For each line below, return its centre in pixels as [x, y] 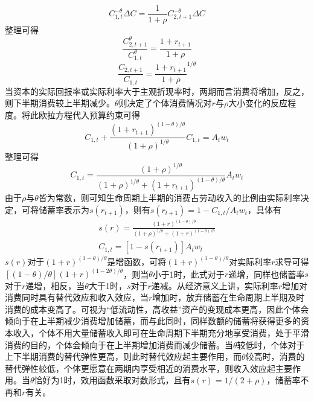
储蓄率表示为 [64, 209]
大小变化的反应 [258, 103]
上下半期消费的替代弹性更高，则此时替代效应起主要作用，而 [123, 356]
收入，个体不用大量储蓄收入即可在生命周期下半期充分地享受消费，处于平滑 [161, 333]
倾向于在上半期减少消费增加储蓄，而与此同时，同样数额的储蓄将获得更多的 [153, 321]
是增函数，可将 [137, 261]
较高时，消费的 [275, 356]
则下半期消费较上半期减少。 [60, 103]
